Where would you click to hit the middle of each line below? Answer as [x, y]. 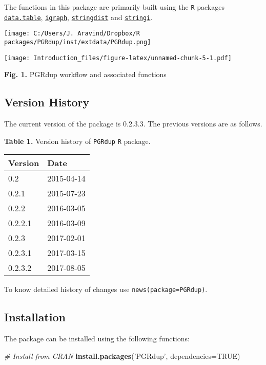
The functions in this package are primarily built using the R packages [114, 7]
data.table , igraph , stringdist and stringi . [78, 17]
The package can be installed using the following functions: [97, 339]
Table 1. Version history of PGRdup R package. [77, 141]
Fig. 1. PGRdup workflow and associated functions [85, 74]
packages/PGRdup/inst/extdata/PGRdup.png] [78, 42]
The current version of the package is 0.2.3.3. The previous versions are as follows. [133, 124]
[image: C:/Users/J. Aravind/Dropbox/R [72, 34]
